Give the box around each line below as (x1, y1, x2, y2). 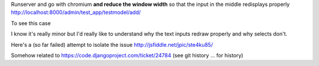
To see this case (11, 19, 51, 26)
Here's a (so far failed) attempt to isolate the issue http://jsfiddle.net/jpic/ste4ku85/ (11, 41, 213, 48)
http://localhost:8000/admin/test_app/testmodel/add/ (11, 9, 141, 16)
